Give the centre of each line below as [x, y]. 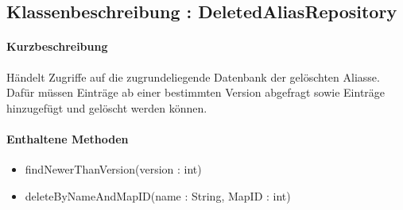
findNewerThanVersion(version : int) [113, 169]
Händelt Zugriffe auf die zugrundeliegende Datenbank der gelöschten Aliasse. [193, 76]
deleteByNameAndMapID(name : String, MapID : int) [158, 195]
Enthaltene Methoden [68, 138]
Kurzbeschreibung [57, 46]
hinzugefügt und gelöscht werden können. [107, 107]
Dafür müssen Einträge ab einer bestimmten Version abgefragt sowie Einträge [196, 92]
